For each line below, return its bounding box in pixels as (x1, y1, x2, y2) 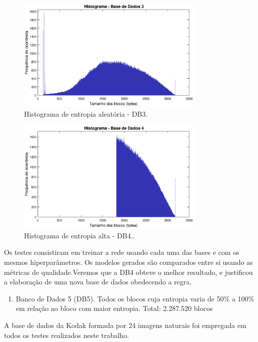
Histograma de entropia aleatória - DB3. (24, 108, 148, 119)
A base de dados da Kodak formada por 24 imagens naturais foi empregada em (4, 320, 246, 330)
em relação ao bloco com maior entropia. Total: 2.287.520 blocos (15, 303, 213, 313)
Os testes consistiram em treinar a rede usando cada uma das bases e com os (4, 247, 239, 257)
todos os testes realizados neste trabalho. (4, 329, 129, 340)
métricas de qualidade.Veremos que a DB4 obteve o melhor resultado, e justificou (4, 266, 253, 277)
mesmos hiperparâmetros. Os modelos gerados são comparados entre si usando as (4, 257, 253, 267)
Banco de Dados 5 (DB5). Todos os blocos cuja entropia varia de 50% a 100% (15, 293, 254, 303)
